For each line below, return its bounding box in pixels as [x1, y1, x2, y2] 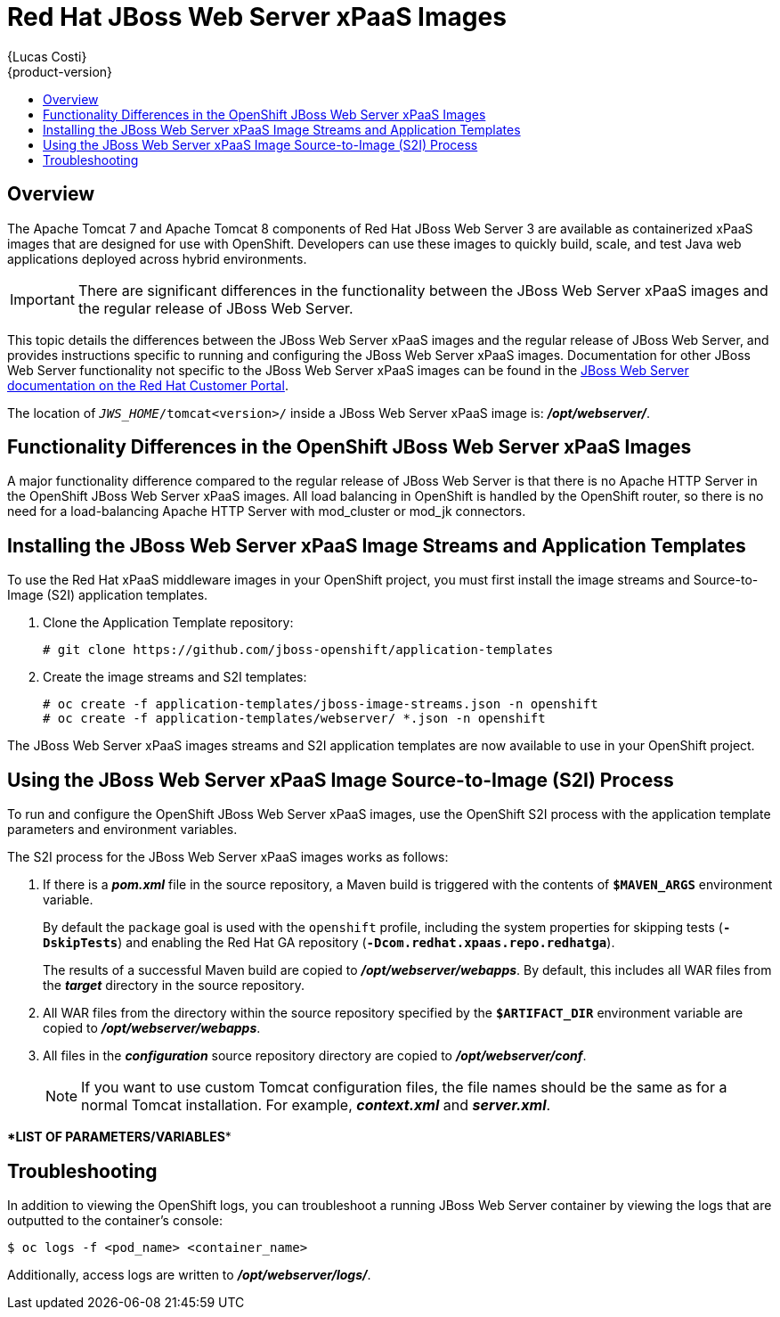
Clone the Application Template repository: [43, 615, 294, 631]
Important [10, 290, 75, 308]
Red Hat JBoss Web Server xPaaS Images [7, 2, 507, 32]
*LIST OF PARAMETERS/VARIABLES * [7, 1129, 232, 1145]
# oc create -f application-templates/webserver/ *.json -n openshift [43, 711, 546, 726]
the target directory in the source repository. [43, 978, 305, 994]
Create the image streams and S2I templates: [43, 669, 307, 685]
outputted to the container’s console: [7, 1212, 223, 1228]
